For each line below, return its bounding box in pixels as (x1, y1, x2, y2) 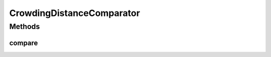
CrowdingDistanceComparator (9, 7, 141, 18)
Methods (9, 22, 40, 31)
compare (9, 38, 38, 47)
